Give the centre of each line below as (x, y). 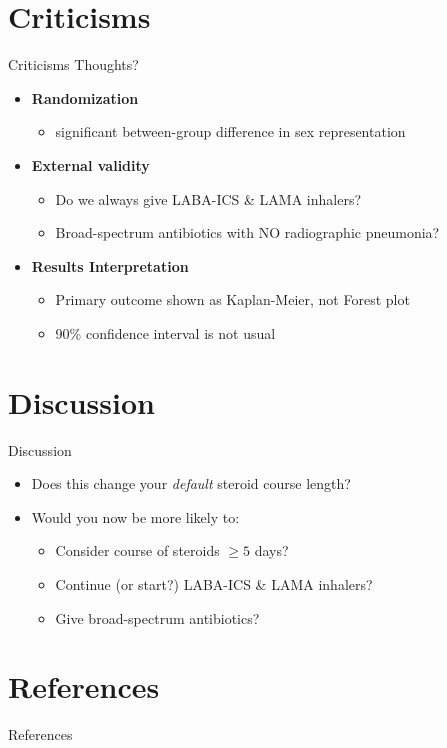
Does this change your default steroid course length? (191, 483)
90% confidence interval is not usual (165, 332)
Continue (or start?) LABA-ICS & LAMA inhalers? (214, 583)
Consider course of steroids (137, 550)
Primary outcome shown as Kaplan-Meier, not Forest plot (232, 299)
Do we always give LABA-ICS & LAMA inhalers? (208, 198)
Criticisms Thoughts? (73, 64)
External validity (90, 164)
